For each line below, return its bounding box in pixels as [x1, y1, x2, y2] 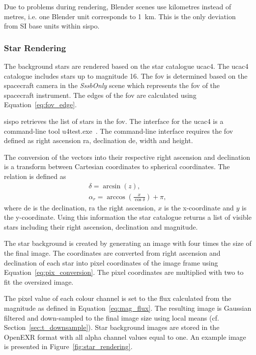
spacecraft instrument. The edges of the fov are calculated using [4, 89, 197, 100]
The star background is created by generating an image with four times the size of [4, 238, 252, 248]
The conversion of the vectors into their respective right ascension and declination [4, 151, 251, 162]
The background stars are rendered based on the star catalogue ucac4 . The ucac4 [4, 61, 249, 71]
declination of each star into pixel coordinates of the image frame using [4, 257, 218, 267]
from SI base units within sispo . [4, 21, 100, 31]
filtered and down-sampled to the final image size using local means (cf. [4, 312, 219, 323]
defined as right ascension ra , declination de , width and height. [4, 135, 193, 146]
